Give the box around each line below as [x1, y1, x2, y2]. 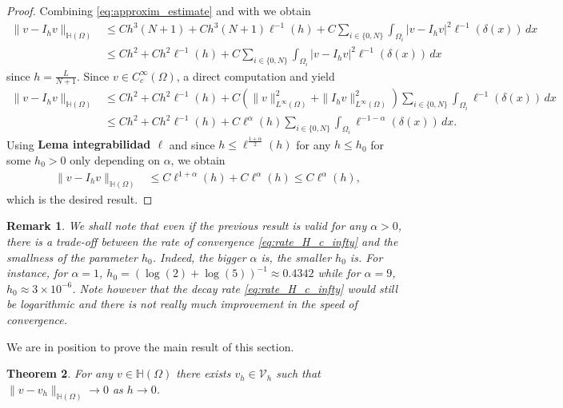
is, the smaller [261, 248, 332, 265]
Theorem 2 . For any [6, 365, 113, 382]
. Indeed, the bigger [152, 248, 246, 265]
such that [276, 365, 321, 382]
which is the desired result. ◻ [6, 190, 153, 207]
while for [317, 264, 361, 281]
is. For [349, 248, 383, 265]
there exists [176, 365, 231, 382]
